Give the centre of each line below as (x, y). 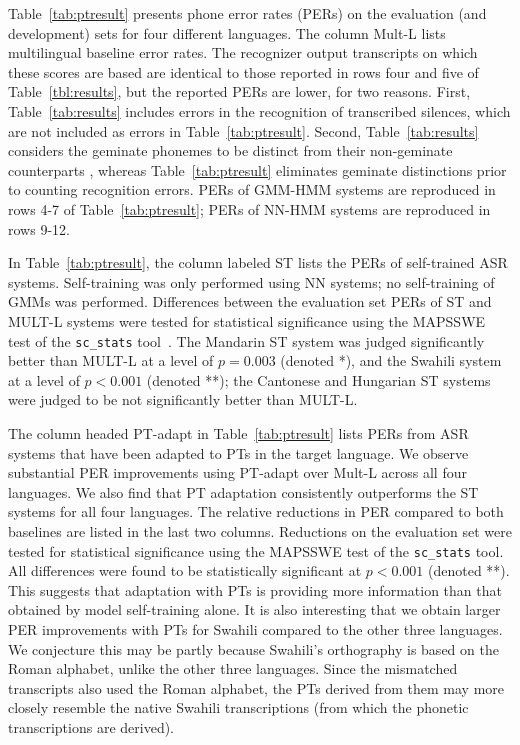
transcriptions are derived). (91, 726)
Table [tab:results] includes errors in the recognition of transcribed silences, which (259, 110)
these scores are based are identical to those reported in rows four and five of (243, 71)
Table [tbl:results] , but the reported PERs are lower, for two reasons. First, (239, 91)
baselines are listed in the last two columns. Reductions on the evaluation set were (260, 530)
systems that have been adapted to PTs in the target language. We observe (238, 452)
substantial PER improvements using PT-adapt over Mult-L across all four (237, 472)
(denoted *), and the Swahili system (391, 360)
